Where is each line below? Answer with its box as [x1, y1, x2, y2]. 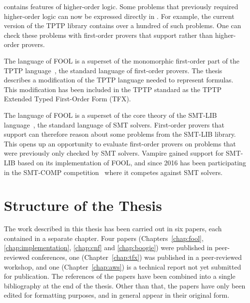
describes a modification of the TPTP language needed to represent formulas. [4, 75, 234, 85]
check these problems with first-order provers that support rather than [4, 30, 213, 40]
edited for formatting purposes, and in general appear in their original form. [4, 290, 230, 300]
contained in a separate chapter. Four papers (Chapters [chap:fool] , [4, 233, 204, 243]
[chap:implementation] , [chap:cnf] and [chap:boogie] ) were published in [4, 242, 213, 253]
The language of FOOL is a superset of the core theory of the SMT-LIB [4, 110, 217, 120]
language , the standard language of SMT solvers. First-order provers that [4, 119, 224, 129]
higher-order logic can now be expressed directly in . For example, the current [4, 11, 235, 21]
